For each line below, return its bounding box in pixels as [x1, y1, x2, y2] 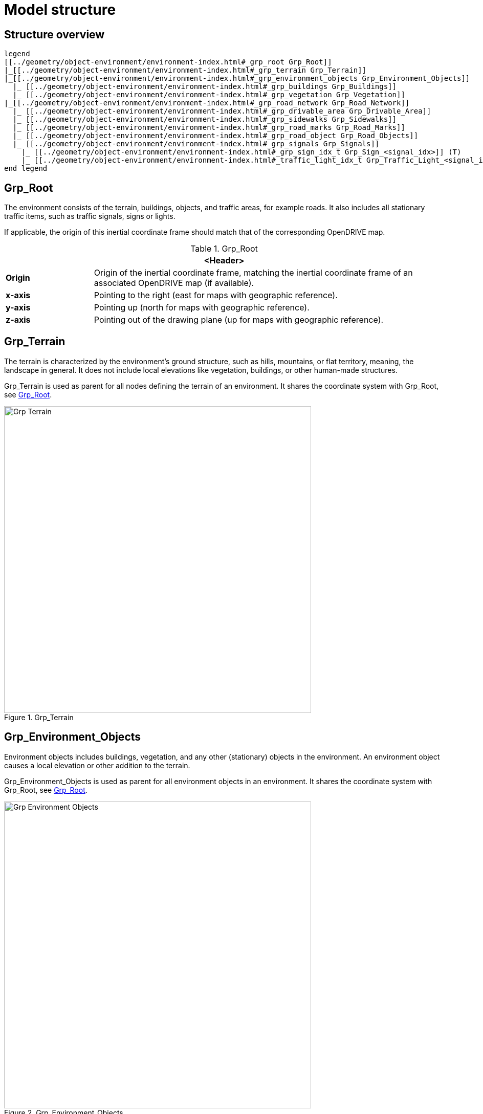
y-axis [6, 302, 31, 313]
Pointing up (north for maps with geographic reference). [94, 302, 310, 313]
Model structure [4, 1, 116, 18]
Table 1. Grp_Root [190, 243, 258, 254]
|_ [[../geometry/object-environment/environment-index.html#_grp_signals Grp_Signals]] [12, 140, 380, 148]
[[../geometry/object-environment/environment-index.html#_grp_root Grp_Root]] [4, 58, 332, 66]
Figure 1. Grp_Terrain [4, 712, 74, 722]
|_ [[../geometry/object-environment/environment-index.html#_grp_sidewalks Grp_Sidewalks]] [12, 115, 397, 124]
